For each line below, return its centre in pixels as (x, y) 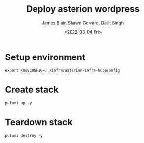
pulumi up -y (18, 103)
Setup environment (45, 57)
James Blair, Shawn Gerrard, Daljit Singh (83, 23)
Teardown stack (39, 122)
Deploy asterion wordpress (83, 9)
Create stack (32, 90)
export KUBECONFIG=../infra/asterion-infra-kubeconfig (63, 70)
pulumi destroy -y (24, 135)
